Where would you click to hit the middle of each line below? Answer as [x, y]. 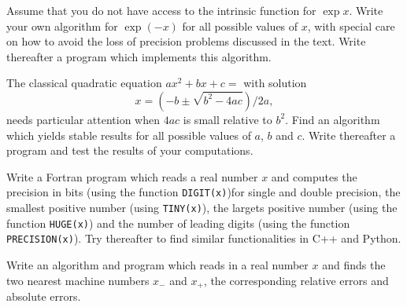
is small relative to [228, 119]
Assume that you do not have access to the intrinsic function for [161, 10]
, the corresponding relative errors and [296, 280]
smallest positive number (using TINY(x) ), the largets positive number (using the [202, 207]
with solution [275, 83]
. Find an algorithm [333, 119]
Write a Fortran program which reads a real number [132, 176]
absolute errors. [44, 296]
